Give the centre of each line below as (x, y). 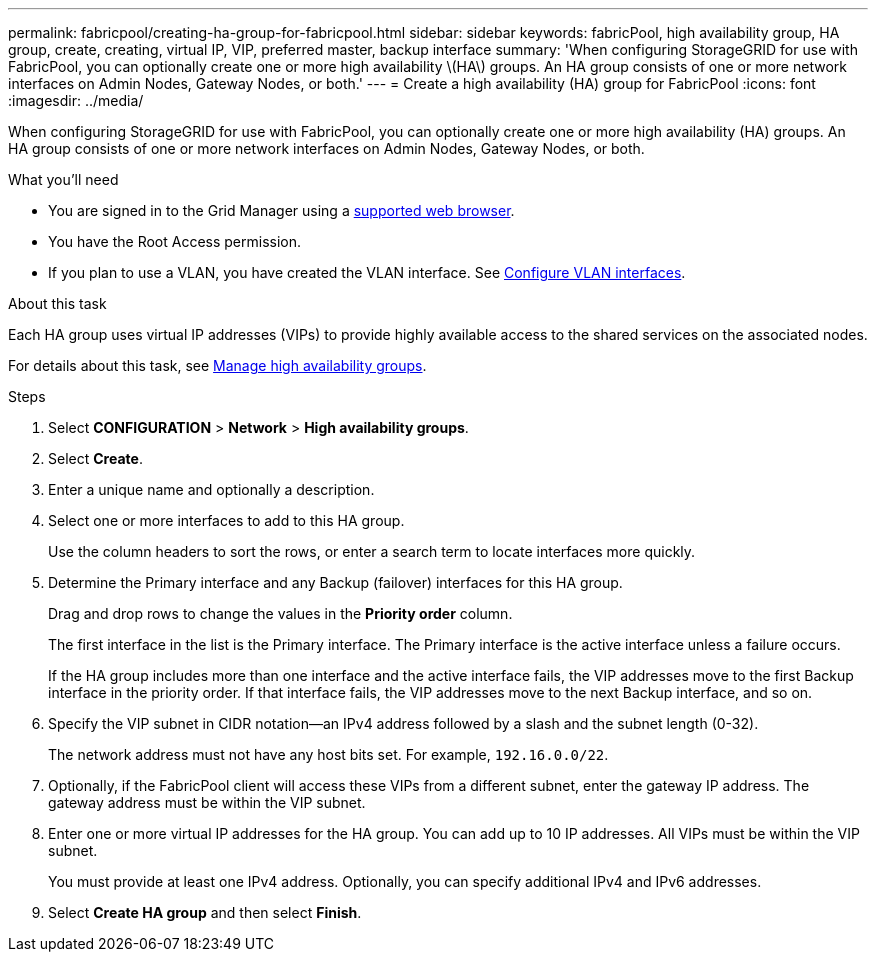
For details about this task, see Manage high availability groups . (217, 365)
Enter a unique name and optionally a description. (211, 489)
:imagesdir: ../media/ (76, 100)
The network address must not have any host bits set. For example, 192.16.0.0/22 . (328, 754)
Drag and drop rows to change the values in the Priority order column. (280, 613)
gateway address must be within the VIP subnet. (207, 802)
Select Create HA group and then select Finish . (205, 912)
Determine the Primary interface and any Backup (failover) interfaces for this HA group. (335, 582)
